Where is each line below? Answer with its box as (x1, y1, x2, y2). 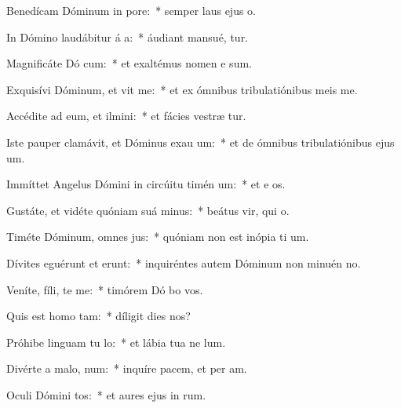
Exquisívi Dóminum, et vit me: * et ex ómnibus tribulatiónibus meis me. (6, 81, 358, 97)
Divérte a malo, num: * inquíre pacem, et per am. (6, 360, 247, 377)
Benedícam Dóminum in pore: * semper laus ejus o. (6, 2, 257, 18)
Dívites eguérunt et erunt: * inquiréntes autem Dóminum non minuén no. (6, 254, 361, 271)
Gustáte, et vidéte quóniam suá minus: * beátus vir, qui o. (6, 202, 290, 218)
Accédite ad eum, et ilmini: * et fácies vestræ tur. (6, 107, 246, 124)
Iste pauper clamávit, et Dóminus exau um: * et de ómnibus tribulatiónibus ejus (6, 133, 395, 150)
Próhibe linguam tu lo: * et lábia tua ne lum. (6, 333, 226, 350)
